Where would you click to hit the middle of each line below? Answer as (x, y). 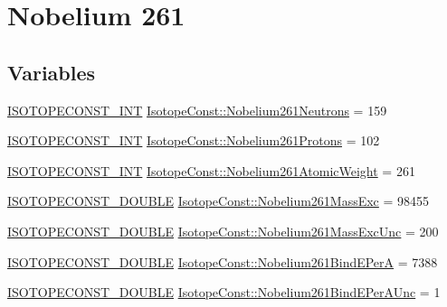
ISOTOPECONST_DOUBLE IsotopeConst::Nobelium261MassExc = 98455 (219, 201)
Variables (52, 72)
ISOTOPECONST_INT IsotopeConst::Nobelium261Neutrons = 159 (197, 110)
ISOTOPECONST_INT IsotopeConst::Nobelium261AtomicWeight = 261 (211, 170)
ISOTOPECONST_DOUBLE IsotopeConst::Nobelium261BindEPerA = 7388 (223, 261)
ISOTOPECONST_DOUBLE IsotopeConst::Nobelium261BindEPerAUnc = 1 (224, 292)
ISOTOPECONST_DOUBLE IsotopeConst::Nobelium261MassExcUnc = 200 (223, 231)
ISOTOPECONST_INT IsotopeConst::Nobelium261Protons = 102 (194, 140)
